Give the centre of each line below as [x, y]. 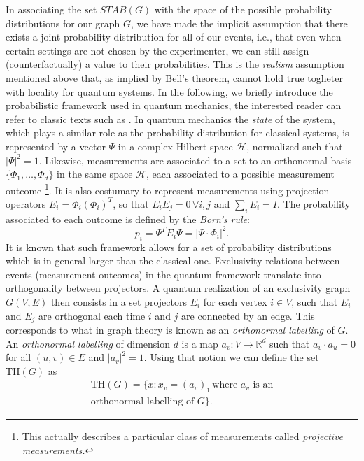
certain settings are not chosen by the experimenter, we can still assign [157, 50]
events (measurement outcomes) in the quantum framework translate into [163, 274]
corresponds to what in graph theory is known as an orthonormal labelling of [170, 330]
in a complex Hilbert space [175, 146]
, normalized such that [295, 146]
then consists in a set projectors [119, 302]
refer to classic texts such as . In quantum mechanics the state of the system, [170, 119]
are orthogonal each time [92, 315]
